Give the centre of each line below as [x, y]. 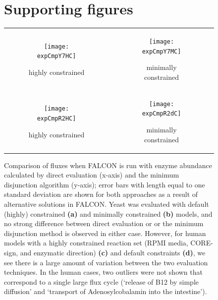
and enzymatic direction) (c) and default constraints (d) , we [113, 252]
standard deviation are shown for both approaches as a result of [101, 194]
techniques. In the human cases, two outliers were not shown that [103, 272]
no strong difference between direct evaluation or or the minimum [104, 223]
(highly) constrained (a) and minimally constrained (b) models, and [108, 213]
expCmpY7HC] [56, 56]
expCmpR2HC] [56, 119]
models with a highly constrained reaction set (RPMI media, [96, 243]
